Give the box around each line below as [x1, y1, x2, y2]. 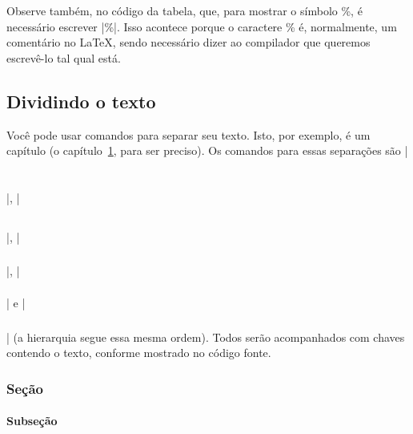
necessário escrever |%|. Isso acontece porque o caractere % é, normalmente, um [6, 18, 397, 34]
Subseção [6, 412, 58, 429]
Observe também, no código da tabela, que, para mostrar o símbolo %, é [6, 2, 363, 18]
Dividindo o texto [6, 88, 156, 113]
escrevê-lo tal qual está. [6, 49, 121, 66]
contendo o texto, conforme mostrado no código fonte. [6, 344, 271, 361]
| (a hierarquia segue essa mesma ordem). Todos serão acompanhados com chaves [6, 328, 405, 345]
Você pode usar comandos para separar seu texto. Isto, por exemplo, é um [6, 126, 371, 143]
